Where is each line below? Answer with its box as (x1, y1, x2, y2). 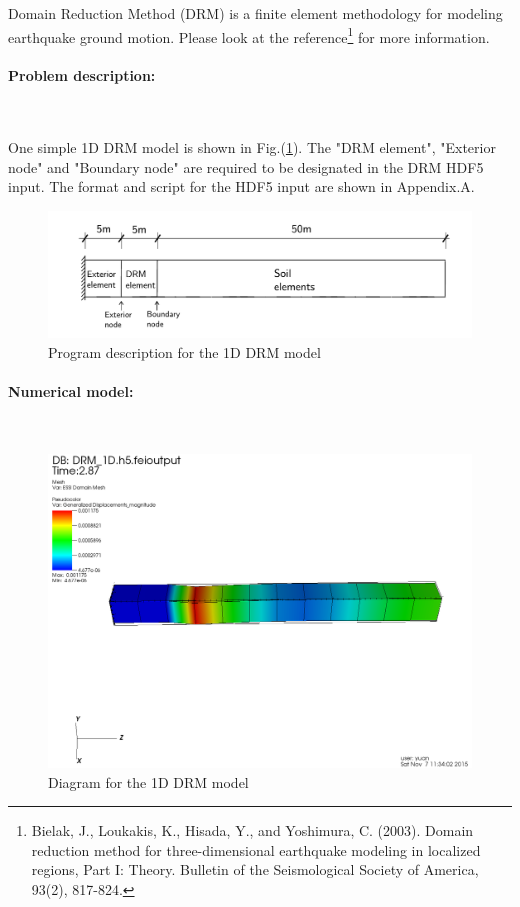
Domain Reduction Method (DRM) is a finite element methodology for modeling (8, 3, 503, 23)
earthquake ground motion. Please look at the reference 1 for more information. (8, 23, 490, 47)
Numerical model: (8, 380, 134, 401)
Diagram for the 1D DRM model (48, 771, 249, 792)
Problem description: (8, 65, 156, 86)
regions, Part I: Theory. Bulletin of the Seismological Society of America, (31, 859, 479, 880)
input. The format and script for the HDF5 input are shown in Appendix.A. (8, 176, 475, 197)
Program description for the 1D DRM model (48, 341, 321, 362)
